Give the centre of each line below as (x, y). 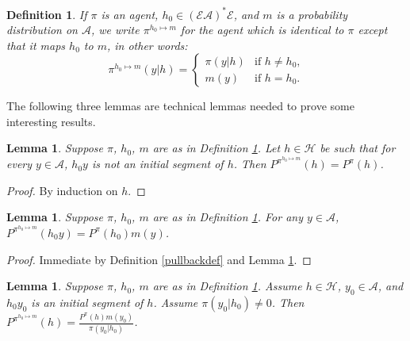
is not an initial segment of (157, 164)
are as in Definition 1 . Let (216, 148)
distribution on (42, 30)
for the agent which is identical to (262, 30)
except (373, 30)
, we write (115, 30)
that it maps (36, 45)
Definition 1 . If (47, 14)
